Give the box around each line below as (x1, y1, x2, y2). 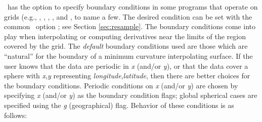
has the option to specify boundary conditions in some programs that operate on (7, 2, 258, 12)
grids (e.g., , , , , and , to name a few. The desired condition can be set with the (4, 11, 252, 22)
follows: (4, 109, 27, 120)
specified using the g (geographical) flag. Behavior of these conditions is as (4, 99, 234, 110)
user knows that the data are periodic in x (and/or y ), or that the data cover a (4, 60, 248, 71)
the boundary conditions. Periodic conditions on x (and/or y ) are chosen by (4, 80, 238, 90)
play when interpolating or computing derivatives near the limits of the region (4, 31, 246, 41)
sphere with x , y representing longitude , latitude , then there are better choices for (4, 70, 250, 81)
